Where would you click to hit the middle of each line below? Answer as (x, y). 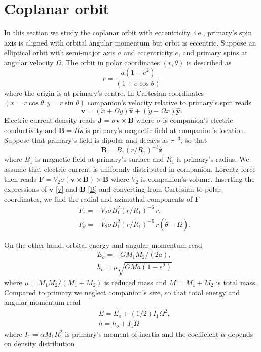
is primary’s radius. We (213, 159)
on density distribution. (41, 344)
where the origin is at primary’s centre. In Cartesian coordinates (104, 92)
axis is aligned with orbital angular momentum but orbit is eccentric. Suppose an (130, 42)
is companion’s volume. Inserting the (198, 179)
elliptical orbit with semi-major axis (60, 52)
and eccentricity (148, 52)
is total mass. (237, 282)
